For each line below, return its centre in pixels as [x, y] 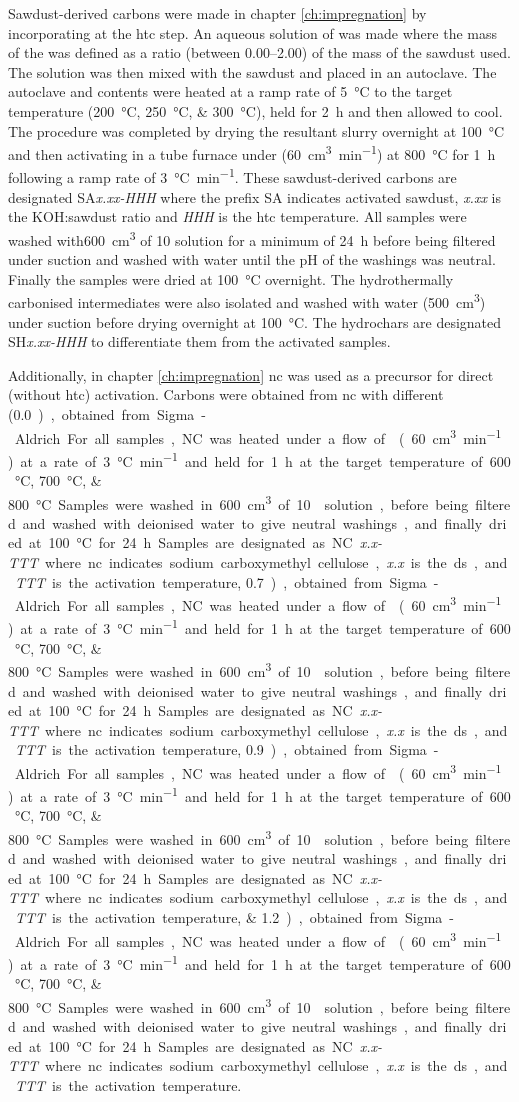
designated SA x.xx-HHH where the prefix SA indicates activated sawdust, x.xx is [254, 196]
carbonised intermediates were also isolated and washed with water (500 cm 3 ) [247, 300]
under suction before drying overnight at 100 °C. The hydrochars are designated [255, 321]
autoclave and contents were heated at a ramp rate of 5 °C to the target [230, 91]
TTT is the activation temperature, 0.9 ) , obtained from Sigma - [227, 749]
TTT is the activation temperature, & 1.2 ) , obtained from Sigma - [235, 917]
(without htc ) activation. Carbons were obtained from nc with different [226, 394]
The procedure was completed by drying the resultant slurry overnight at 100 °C [256, 130]
